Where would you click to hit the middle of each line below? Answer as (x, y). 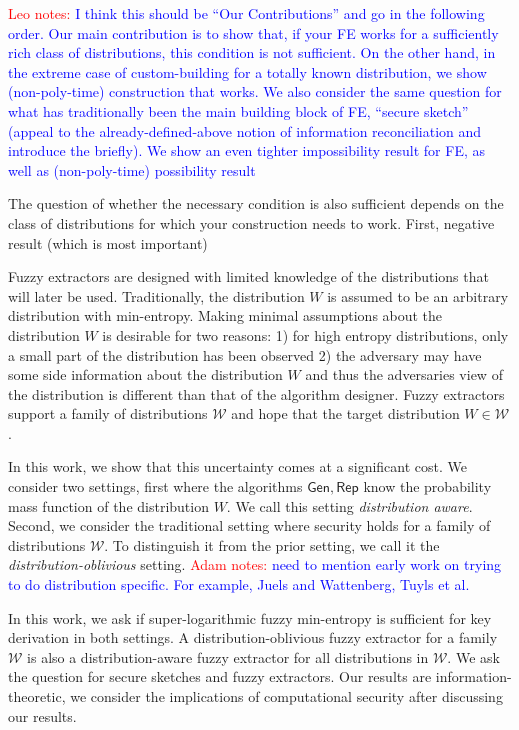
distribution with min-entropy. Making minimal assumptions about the (225, 315)
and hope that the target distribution (345, 413)
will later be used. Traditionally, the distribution (156, 295)
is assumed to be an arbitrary (418, 295)
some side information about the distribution (145, 374)
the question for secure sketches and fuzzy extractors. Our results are (220, 676)
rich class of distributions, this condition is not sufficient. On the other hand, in (252, 52)
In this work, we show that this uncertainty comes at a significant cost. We (237, 466)
